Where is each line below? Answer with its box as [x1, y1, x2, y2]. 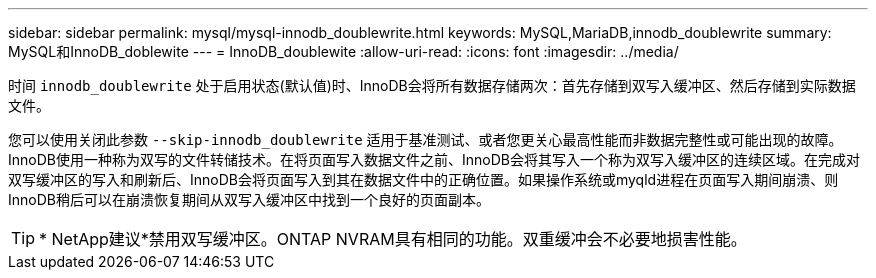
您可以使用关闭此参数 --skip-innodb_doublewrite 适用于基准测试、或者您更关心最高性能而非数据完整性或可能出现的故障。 [8, 131, 843, 148]
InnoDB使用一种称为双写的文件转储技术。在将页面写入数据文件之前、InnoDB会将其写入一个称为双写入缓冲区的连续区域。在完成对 [8, 151, 860, 168]
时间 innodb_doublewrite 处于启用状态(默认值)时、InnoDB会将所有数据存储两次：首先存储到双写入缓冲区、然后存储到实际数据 [8, 77, 856, 94]
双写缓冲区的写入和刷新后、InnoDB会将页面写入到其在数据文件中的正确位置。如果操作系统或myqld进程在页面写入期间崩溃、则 [8, 171, 839, 188]
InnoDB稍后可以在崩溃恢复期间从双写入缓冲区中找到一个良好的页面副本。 [8, 191, 490, 208]
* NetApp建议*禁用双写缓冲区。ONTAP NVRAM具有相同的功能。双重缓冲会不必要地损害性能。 [39, 229, 747, 249]
